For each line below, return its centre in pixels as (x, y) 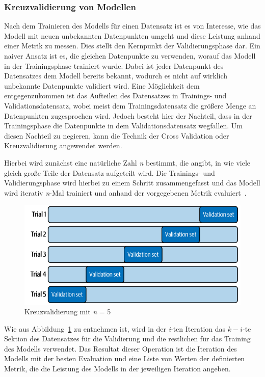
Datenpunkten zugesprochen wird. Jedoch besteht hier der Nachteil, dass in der (128, 115)
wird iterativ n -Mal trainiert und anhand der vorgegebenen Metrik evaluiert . (125, 192)
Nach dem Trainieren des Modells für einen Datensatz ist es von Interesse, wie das (132, 26)
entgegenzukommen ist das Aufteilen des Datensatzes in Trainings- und (115, 96)
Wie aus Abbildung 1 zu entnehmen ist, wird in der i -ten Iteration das (115, 328)
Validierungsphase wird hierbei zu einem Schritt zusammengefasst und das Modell (132, 183)
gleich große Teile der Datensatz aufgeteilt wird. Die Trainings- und (110, 172)
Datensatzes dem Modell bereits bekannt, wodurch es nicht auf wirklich (116, 76)
